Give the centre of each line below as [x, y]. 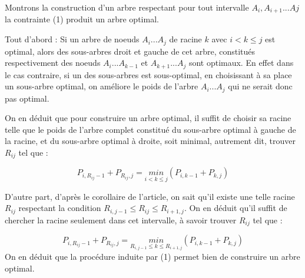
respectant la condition [60, 208]
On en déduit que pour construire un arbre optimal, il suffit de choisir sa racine [148, 118]
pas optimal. [27, 98]
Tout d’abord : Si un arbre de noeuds [72, 39]
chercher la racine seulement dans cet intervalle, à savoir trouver [121, 220]
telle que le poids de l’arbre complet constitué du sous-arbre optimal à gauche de [150, 129]
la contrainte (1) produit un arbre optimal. [82, 19]
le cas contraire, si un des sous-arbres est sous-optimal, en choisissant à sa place [148, 74]
